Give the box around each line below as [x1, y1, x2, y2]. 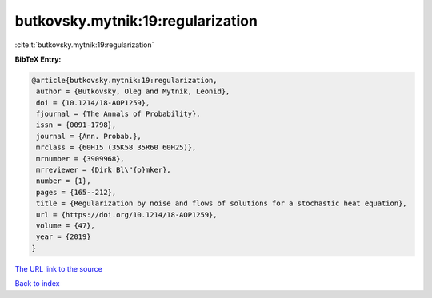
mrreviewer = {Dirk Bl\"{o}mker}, [36, 165, 171, 175]
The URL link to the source [14, 264, 103, 273]
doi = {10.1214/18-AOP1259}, [36, 98, 150, 107]
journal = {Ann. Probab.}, [36, 132, 142, 141]
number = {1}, [36, 177, 91, 185]
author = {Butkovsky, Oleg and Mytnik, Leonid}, [36, 87, 230, 96]
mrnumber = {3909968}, [36, 154, 126, 163]
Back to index [14, 279, 60, 288]
